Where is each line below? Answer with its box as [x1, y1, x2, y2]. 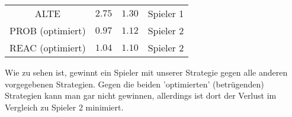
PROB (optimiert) [9, 24, 86, 37]
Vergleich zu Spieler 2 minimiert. [5, 100, 124, 113]
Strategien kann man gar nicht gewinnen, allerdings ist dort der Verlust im [5, 89, 277, 102]
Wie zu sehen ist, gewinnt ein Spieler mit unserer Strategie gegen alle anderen [5, 66, 288, 78]
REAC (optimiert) [9, 41, 86, 54]
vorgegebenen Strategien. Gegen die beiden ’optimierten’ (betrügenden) [5, 77, 264, 90]
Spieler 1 [147, 6, 184, 20]
